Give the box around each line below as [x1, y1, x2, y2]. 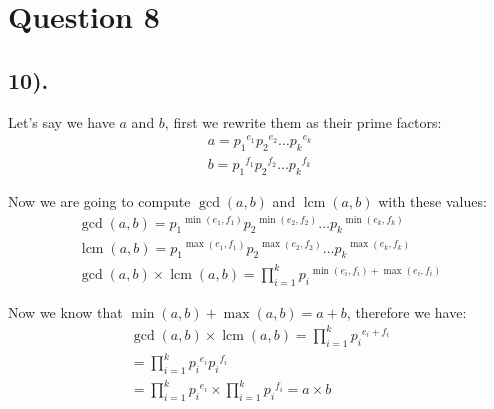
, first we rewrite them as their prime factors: [164, 111, 442, 132]
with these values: [378, 190, 487, 211]
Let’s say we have [8, 111, 115, 132]
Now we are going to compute [8, 190, 191, 211]
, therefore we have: [346, 301, 467, 322]
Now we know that [8, 301, 123, 322]
